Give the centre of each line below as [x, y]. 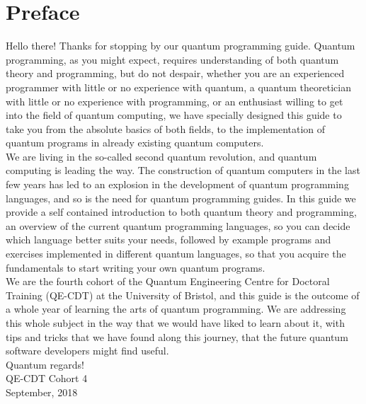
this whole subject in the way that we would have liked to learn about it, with [175, 323]
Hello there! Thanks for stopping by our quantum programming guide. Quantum [181, 46]
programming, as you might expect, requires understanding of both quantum [172, 59]
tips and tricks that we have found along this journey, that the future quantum [177, 336]
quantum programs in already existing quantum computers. [135, 143]
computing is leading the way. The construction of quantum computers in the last [183, 170]
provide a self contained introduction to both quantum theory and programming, [181, 212]
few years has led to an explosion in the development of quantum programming [177, 184]
